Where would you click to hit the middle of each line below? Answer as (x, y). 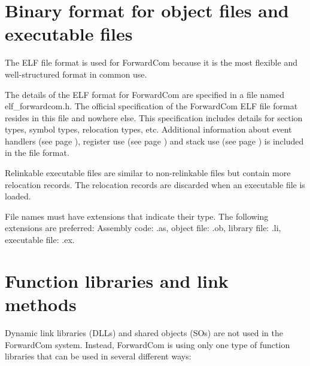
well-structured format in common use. (76, 74)
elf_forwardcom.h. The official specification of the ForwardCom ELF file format (151, 106)
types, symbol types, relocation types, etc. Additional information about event (148, 129)
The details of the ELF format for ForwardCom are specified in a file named (145, 94)
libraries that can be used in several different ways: (98, 356)
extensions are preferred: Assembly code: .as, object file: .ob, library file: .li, (143, 228)
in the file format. (37, 153)
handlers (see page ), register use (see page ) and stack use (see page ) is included (154, 141)
